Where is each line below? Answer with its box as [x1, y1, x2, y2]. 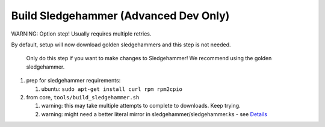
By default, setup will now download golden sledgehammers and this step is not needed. [11, 41, 231, 48]
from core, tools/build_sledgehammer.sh [26, 93, 140, 101]
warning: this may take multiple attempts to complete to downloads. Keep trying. [41, 102, 241, 110]
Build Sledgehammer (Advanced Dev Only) [11, 9, 230, 22]
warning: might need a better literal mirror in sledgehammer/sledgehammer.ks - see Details [41, 110, 268, 117]
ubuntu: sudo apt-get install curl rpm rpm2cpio [41, 85, 183, 93]
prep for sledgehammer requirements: [26, 77, 121, 84]
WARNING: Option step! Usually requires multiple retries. [11, 30, 152, 37]
